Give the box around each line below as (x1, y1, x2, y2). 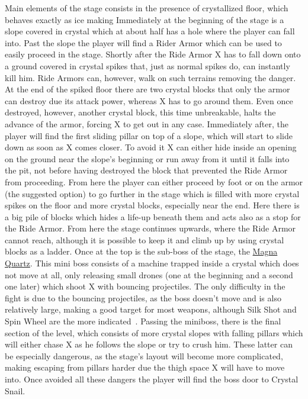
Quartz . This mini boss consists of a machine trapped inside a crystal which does (5, 257, 299, 269)
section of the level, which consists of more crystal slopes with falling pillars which (5, 326, 303, 339)
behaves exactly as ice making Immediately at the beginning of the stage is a (5, 13, 284, 25)
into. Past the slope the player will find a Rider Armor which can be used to (5, 36, 282, 49)
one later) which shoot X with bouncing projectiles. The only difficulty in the (5, 280, 285, 292)
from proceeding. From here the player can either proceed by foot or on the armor (5, 175, 303, 188)
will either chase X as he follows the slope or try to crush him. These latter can (5, 338, 293, 350)
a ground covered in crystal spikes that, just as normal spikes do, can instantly (5, 59, 290, 72)
